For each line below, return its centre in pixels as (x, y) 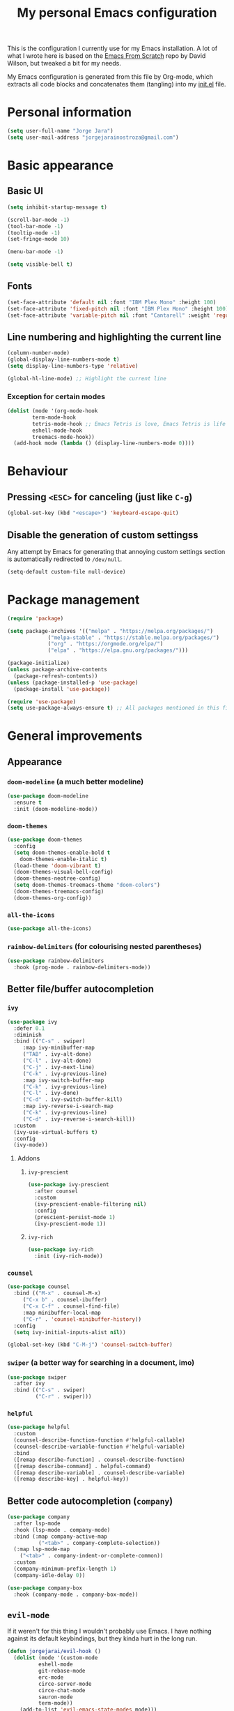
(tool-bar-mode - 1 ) (36, 226)
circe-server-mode (65, 1684)
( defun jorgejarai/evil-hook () (54, 1652)
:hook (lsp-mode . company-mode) (62, 1530)
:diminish (28, 1035)
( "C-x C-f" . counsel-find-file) (71, 1306)
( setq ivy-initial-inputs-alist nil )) (70, 1332)
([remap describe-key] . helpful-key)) (71, 1479)
